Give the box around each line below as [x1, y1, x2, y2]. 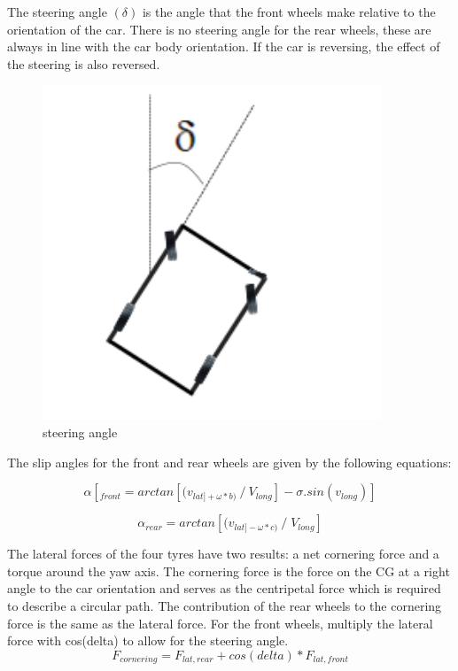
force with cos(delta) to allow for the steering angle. [7, 631, 289, 650]
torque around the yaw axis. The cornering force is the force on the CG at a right [7, 561, 450, 580]
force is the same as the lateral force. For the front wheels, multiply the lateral [7, 613, 433, 632]
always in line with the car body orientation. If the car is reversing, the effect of [7, 37, 440, 56]
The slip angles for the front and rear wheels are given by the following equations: [7, 452, 452, 471]
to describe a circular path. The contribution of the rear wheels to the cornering [7, 597, 442, 615]
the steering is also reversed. [7, 54, 160, 73]
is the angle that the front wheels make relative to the [142, 3, 436, 20]
